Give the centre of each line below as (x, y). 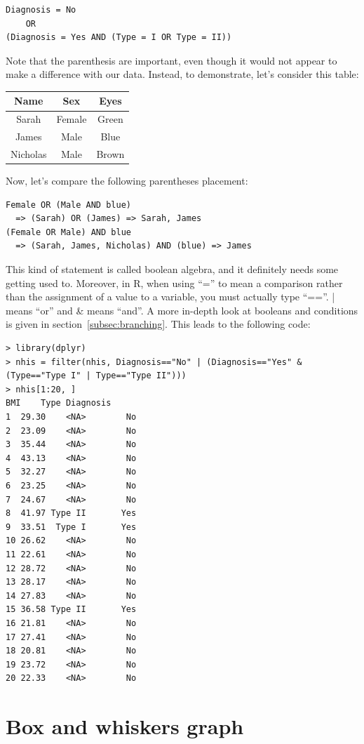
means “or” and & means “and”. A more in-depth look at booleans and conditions (182, 310)
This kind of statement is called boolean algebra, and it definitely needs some (172, 269)
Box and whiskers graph (125, 726)
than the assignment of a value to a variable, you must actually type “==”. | (170, 297)
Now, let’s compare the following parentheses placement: (127, 181)
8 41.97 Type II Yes (71, 513)
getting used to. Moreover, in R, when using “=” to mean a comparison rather (174, 283)
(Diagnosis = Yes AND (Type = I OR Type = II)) (119, 38)
